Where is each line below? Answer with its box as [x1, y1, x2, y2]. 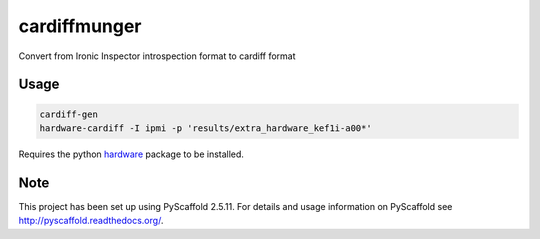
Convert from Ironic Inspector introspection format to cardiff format [18, 50, 296, 62]
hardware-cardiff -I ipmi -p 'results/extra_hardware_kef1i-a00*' [39, 122, 372, 134]
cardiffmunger [18, 15, 142, 37]
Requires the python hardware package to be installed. [18, 148, 245, 160]
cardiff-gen [39, 108, 99, 120]
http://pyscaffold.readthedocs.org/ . [18, 215, 164, 227]
